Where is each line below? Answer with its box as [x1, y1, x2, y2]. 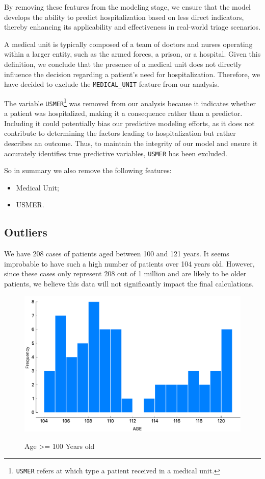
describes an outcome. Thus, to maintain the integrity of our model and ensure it [4, 137, 258, 148]
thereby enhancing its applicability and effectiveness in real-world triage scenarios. [4, 21, 261, 32]
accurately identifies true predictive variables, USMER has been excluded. [4, 148, 227, 158]
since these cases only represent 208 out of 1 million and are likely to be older [4, 268, 247, 279]
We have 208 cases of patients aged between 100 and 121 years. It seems [4, 248, 229, 259]
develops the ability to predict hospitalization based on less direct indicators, [4, 11, 244, 22]
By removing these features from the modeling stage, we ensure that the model [4, 2, 251, 12]
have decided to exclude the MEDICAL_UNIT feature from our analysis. [4, 79, 219, 89]
